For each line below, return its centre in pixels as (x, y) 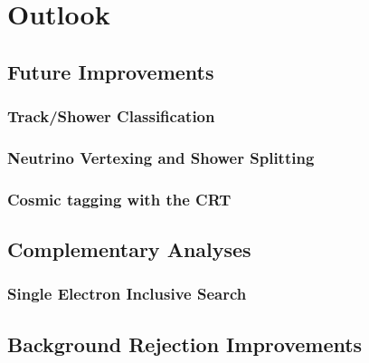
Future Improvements (111, 71)
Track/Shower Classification (111, 116)
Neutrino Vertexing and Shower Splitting (161, 157)
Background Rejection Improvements (185, 344)
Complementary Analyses (129, 249)
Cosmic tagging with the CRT (119, 199)
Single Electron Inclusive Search (127, 294)
